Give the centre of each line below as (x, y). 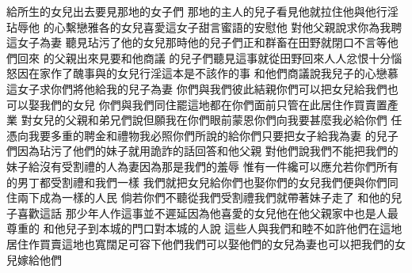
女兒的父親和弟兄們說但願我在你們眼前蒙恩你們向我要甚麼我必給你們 (210, 120)
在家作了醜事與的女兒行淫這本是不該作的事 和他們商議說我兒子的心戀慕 (213, 73)
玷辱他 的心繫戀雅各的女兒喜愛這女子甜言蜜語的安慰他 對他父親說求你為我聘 (204, 27)
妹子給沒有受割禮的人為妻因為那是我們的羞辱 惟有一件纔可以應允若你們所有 (202, 166)
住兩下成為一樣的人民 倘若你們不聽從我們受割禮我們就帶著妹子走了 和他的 (199, 197)
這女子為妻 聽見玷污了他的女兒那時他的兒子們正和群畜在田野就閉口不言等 (197, 42)
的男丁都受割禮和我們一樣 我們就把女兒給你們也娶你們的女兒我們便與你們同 (202, 182)
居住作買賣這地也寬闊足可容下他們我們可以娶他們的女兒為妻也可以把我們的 (200, 243)
